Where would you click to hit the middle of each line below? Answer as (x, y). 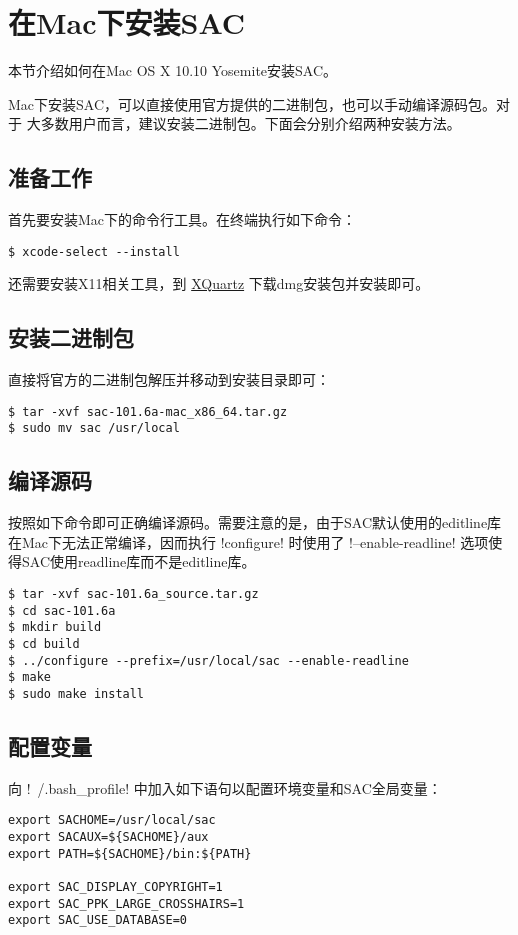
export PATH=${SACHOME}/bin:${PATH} (130, 853)
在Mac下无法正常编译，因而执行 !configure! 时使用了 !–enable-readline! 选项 (248, 541)
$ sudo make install (76, 693)
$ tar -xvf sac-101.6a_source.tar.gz (133, 594)
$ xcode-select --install (94, 251)
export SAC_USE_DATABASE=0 (97, 920)
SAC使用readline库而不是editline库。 (138, 561)
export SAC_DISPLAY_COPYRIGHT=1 (115, 887)
